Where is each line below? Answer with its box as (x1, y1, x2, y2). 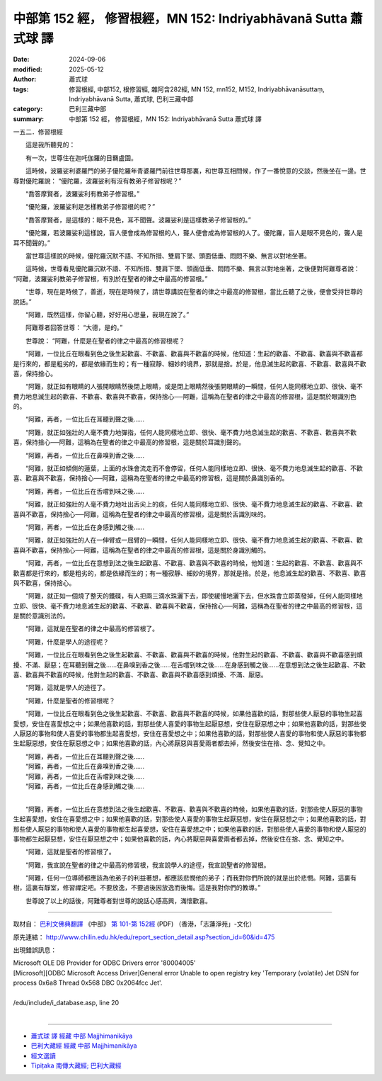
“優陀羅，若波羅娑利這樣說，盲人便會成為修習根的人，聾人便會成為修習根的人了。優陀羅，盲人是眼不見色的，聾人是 (25, 229, 364, 237)
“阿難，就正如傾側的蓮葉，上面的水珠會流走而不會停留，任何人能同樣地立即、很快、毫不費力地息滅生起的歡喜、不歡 (25, 464, 364, 472)
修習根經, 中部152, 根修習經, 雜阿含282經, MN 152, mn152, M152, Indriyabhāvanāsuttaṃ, (69, 85, 325, 94)
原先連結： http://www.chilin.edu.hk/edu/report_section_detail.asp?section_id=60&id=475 (13, 932, 275, 941)
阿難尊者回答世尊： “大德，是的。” (25, 323, 123, 332)
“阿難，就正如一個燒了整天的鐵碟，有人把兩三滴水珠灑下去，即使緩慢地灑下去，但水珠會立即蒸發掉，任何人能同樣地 (25, 592, 364, 600)
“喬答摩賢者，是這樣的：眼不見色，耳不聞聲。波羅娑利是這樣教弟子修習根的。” (25, 215, 251, 224)
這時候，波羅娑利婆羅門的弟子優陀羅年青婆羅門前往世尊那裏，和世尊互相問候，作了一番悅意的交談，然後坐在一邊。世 (25, 166, 366, 175)
